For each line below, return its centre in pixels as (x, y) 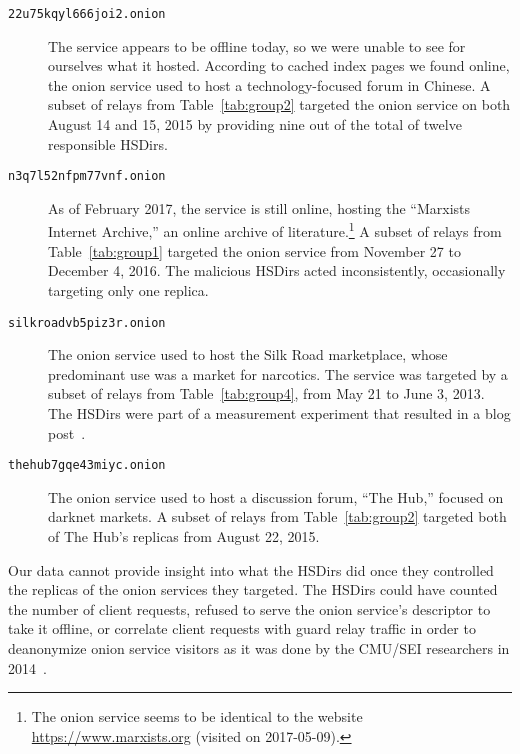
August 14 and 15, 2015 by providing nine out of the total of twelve (255, 124)
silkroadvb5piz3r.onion (87, 322)
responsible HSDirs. (108, 143)
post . (67, 432)
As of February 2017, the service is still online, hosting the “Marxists (259, 207)
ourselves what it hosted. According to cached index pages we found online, (279, 65)
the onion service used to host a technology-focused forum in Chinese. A (269, 84)
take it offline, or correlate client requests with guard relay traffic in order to (242, 628)
